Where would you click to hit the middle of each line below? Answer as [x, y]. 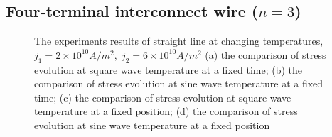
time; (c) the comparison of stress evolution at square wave [163, 97]
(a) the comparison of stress [266, 54]
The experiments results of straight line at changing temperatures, [179, 41]
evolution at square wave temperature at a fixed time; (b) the [168, 69]
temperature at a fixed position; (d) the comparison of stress [166, 111]
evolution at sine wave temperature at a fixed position [152, 125]
